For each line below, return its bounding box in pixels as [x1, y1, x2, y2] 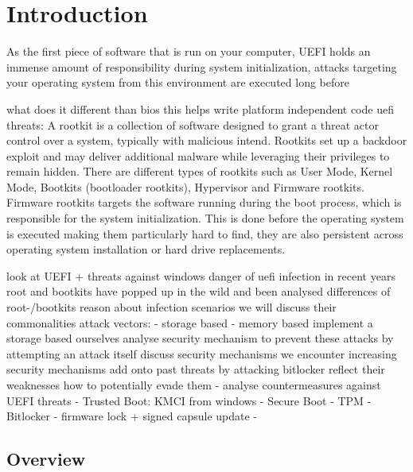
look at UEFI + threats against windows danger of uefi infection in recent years [6, 267, 395, 284]
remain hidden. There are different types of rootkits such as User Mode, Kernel [6, 163, 393, 180]
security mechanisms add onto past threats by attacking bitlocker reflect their [6, 361, 385, 377]
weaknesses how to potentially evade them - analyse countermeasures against [6, 377, 381, 393]
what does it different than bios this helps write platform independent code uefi [6, 100, 394, 117]
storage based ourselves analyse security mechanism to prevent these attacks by [6, 330, 394, 346]
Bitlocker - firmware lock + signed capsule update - [6, 408, 258, 424]
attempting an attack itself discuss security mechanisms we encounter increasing [6, 345, 397, 362]
